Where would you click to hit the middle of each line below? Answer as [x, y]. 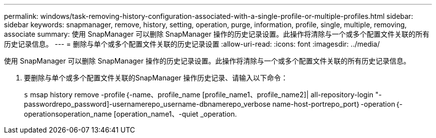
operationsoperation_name [68, 114]
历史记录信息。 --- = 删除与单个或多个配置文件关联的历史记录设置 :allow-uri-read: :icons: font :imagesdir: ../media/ [192, 44]
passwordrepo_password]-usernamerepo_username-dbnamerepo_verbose [147, 104]
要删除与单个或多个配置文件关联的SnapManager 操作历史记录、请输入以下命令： [156, 78]
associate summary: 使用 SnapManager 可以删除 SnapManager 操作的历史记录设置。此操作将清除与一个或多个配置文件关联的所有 [217, 34]
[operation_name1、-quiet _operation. [175, 114]
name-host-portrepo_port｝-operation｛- [337, 104]
